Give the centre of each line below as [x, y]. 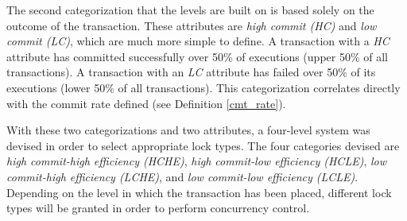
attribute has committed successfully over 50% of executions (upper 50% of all [197, 56]
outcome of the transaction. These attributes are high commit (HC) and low [192, 25]
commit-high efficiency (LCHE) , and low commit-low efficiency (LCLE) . [182, 176]
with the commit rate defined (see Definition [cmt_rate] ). [146, 103]
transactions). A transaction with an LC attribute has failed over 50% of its [191, 72]
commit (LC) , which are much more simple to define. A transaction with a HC [198, 41]
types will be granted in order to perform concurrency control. [158, 208]
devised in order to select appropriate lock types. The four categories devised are [203, 145]
